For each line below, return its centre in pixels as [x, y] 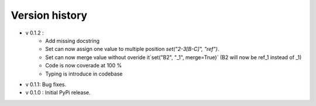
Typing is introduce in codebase [84, 74]
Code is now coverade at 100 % [84, 66]
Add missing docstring [72, 40]
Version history [49, 15]
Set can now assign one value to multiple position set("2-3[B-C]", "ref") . [132, 49]
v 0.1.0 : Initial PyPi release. [58, 93]
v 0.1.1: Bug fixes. [46, 84]
